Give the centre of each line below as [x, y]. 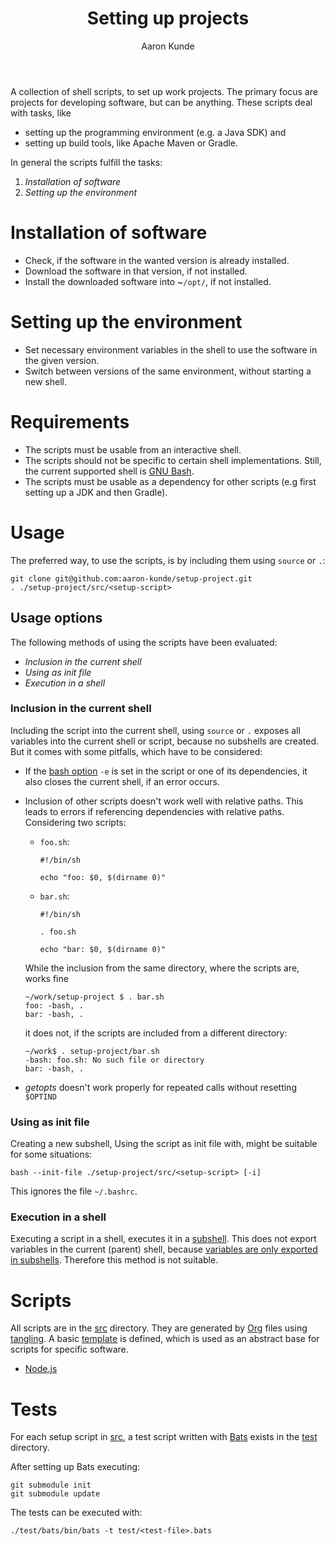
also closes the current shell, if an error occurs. [122, 781]
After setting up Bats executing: [75, 1467]
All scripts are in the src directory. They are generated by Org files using [159, 1328]
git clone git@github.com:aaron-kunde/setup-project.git [131, 578]
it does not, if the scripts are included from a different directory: [156, 1033]
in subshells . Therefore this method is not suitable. [114, 1260]
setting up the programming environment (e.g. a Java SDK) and [155, 132]
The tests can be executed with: [76, 1513]
